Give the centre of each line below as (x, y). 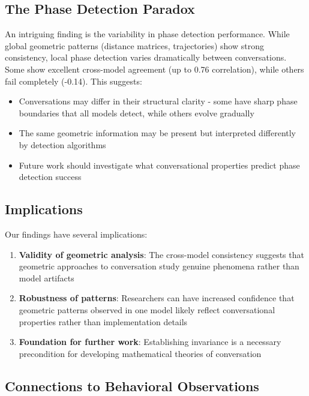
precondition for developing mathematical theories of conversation (140, 353)
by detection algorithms (62, 144)
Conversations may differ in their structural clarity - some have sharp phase (158, 101)
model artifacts (46, 277)
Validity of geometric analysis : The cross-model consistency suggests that (161, 254)
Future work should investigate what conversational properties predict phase (159, 165)
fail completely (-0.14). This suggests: (73, 81)
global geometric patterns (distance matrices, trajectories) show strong (134, 45)
